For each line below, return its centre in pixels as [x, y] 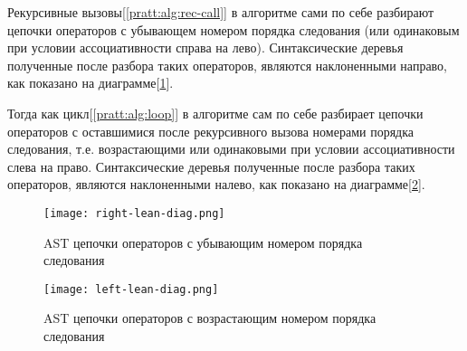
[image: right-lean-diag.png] [134, 213]
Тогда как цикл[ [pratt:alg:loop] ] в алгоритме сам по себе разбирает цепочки [215, 113]
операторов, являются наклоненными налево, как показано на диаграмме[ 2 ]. [216, 184]
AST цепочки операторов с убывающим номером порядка [203, 242]
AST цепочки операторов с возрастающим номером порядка [210, 318]
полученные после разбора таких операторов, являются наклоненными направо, [227, 65]
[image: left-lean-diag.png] [131, 289]
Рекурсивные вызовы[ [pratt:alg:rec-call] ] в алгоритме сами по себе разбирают [221, 12]
